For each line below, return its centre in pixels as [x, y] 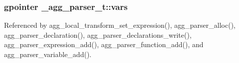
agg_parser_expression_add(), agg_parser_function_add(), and [104, 44]
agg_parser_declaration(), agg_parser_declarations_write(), [98, 34]
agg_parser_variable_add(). [48, 54]
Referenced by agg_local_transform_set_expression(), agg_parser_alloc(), [120, 25]
